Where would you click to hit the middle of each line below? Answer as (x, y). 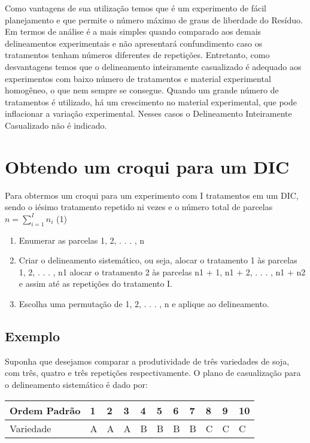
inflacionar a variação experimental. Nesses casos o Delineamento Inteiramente (148, 113)
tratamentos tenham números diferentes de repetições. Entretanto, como (137, 55)
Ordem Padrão (45, 410)
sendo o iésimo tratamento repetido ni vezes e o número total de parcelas (139, 207)
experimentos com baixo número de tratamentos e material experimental (138, 78)
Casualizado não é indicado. (56, 125)
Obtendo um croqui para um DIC (147, 166)
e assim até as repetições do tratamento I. (96, 283)
